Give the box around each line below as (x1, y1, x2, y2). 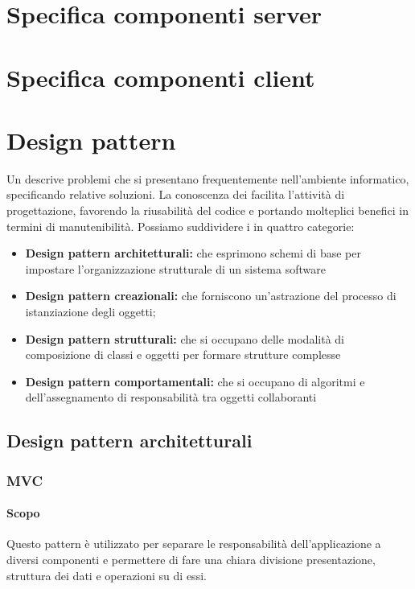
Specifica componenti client (6, 60, 315, 93)
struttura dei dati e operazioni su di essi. (6, 566, 207, 583)
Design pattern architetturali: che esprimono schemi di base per (25, 245, 361, 262)
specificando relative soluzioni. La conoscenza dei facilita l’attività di (6, 186, 345, 203)
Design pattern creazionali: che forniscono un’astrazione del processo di (25, 287, 397, 304)
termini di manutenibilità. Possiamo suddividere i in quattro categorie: (6, 217, 355, 234)
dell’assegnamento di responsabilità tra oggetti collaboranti (25, 389, 317, 406)
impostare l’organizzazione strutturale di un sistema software (25, 260, 326, 277)
